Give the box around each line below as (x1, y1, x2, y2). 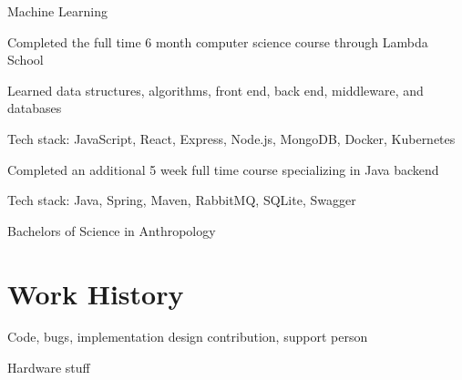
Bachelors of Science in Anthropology (7, 221, 216, 240)
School (7, 50, 44, 69)
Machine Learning (7, 2, 108, 20)
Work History (7, 274, 184, 312)
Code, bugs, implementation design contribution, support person (7, 327, 368, 346)
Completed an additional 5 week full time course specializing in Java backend (7, 159, 439, 179)
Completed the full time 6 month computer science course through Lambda (7, 32, 428, 51)
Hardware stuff (7, 358, 90, 377)
